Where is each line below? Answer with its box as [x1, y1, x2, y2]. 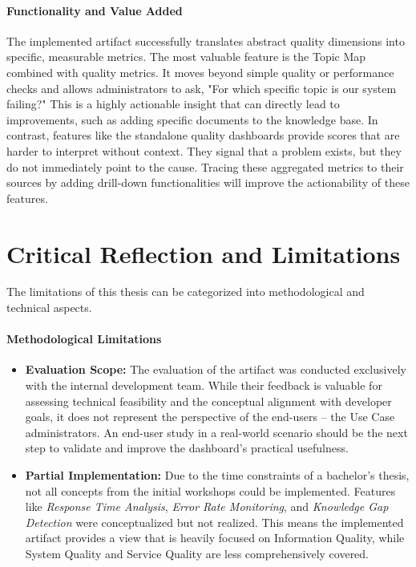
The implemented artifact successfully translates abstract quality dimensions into [6, 32, 405, 49]
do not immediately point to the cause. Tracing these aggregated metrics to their [6, 158, 404, 175]
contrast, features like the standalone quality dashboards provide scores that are [6, 127, 400, 144]
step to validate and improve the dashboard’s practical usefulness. [25, 439, 349, 456]
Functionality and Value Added [6, 2, 183, 18]
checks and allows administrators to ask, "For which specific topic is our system [6, 79, 397, 96]
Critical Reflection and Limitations [6, 237, 401, 269]
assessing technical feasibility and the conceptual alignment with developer [25, 392, 392, 409]
